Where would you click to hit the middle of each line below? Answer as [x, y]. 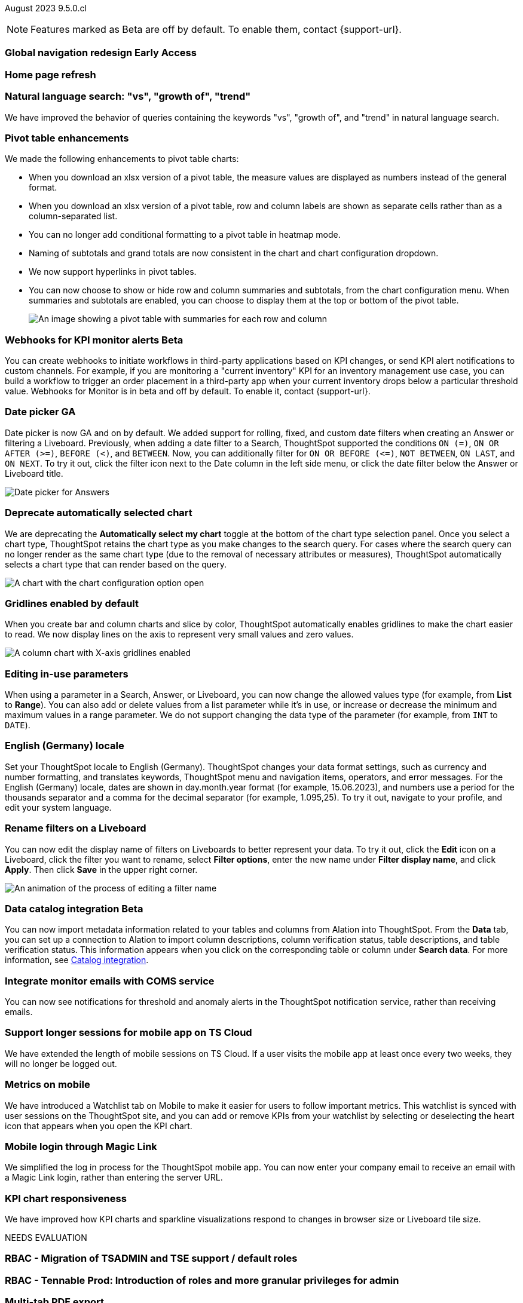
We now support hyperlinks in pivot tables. [113, 272]
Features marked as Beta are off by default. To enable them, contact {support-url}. [216, 29]
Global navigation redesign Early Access [101, 53]
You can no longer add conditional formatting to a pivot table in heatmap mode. [185, 235]
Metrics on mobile [48, 1085]
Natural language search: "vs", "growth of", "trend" [128, 96]
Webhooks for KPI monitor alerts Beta [94, 340]
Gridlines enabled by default [72, 603]
